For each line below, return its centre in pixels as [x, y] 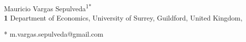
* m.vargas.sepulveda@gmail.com [54, 34]
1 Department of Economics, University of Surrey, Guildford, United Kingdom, [123, 17]
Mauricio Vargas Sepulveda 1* [48, 7]
